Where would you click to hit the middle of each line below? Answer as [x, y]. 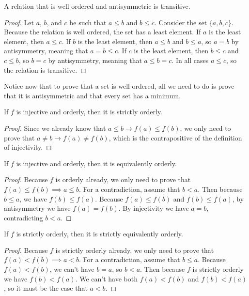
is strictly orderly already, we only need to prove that [135, 250]
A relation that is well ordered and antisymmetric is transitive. [97, 6]
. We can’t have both [106, 278]
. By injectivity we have [154, 208]
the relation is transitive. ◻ [45, 70]
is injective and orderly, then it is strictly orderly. [89, 112]
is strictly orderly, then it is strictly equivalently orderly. [100, 234]
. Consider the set [181, 22]
